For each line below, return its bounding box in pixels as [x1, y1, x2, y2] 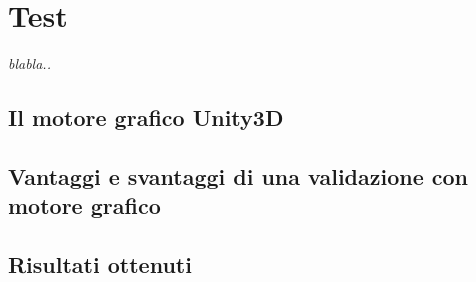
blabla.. [8, 53, 51, 74]
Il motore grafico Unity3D [8, 102, 284, 133]
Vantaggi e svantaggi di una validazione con [8, 160, 469, 191]
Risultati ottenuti [8, 249, 192, 280]
